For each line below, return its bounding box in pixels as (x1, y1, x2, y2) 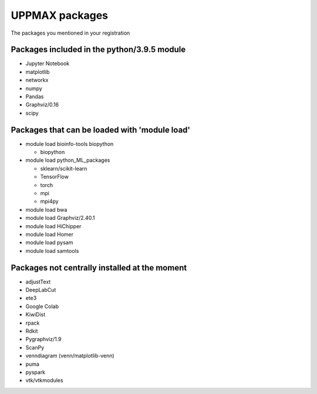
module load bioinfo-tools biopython (25, 140, 114, 147)
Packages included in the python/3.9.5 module (11, 45, 186, 55)
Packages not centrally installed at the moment (11, 262, 187, 273)
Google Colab (25, 303, 59, 310)
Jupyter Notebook (25, 60, 70, 67)
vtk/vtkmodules (25, 377, 64, 384)
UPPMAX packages (11, 9, 109, 22)
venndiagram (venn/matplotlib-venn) (25, 352, 114, 359)
